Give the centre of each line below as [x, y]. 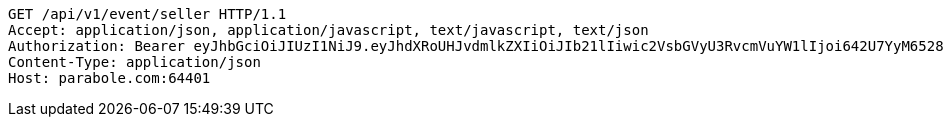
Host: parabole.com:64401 [109, 78]
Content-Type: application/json [134, 62]
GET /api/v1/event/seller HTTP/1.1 [147, 14]
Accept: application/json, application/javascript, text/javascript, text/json [328, 30]
